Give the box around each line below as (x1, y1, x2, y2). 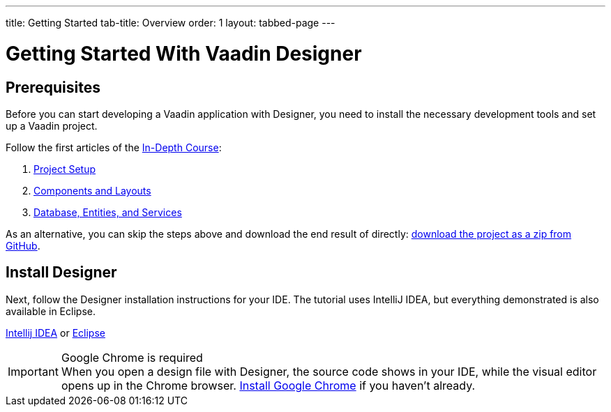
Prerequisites (6, 78, 100, 96)
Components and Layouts (33, 184, 151, 197)
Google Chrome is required (61, 350, 203, 365)
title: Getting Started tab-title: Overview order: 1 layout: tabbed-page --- (6, 17, 335, 29)
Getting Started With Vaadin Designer (6, 41, 362, 66)
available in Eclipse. (6, 305, 96, 317)
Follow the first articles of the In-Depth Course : (6, 141, 222, 153)
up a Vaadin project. (6, 119, 98, 132)
